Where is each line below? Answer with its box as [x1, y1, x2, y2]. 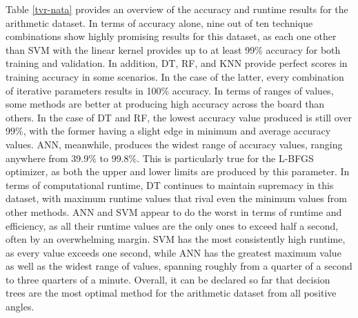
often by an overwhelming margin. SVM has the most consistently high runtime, [6, 232, 346, 246]
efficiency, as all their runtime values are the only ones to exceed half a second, [6, 218, 339, 232]
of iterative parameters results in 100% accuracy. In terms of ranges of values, [6, 83, 334, 97]
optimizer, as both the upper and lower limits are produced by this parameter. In [6, 164, 350, 179]
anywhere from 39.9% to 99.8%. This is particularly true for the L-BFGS [6, 150, 314, 165]
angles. [6, 299, 34, 314]
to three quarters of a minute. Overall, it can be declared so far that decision [6, 272, 330, 286]
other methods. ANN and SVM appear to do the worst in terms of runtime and [6, 204, 342, 219]
